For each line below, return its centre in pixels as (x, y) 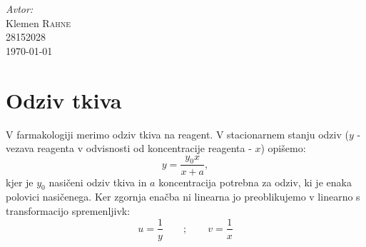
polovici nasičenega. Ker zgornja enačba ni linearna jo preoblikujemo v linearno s (183, 197)
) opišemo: (283, 148)
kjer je (20, 182)
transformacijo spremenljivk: (68, 210)
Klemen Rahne (38, 22)
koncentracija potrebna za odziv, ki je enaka (255, 182)
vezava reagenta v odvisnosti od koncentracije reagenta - (129, 148)
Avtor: (20, 9)
